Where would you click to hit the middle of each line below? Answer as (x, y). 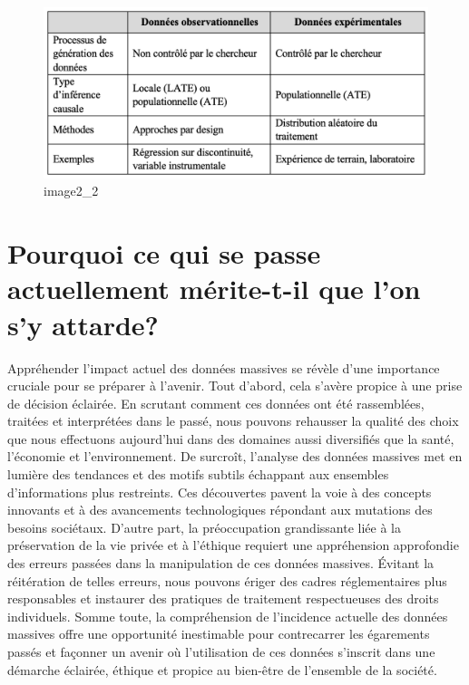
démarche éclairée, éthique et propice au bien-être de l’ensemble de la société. (222, 669)
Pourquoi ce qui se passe (164, 253)
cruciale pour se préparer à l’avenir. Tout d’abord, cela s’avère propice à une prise (235, 386)
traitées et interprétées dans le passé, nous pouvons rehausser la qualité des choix (233, 421)
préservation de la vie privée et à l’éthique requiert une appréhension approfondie (233, 545)
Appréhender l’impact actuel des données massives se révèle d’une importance (224, 367)
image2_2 (71, 191)
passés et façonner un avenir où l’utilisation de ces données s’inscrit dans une (221, 651)
